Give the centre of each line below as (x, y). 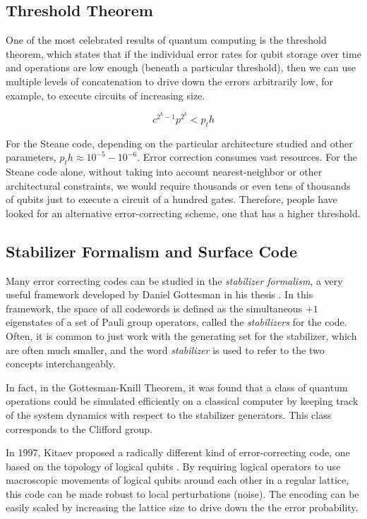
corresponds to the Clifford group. (79, 428)
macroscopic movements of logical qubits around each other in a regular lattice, (178, 480)
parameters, (31, 157)
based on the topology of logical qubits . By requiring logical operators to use (173, 466)
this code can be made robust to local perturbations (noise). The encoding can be (182, 493)
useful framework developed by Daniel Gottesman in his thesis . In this (160, 294)
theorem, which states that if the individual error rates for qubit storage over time (183, 53)
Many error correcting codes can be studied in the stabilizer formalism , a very (174, 280)
